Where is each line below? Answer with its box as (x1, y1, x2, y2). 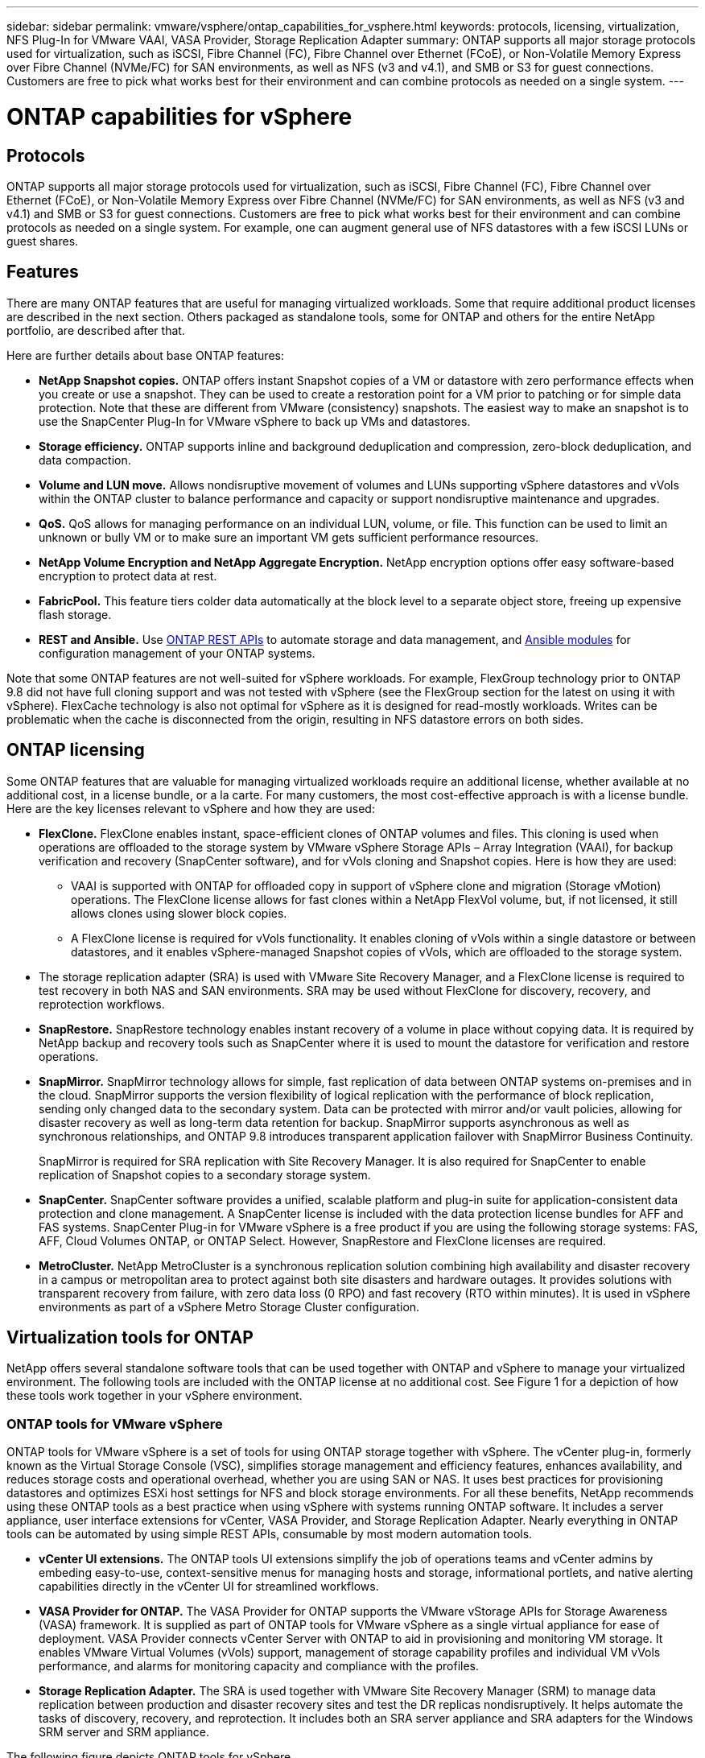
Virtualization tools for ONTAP (6, 1327, 254, 1348)
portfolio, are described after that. (6, 323, 185, 337)
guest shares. (6, 233, 79, 248)
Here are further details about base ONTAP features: (6, 348, 284, 362)
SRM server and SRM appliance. (39, 1725, 209, 1739)
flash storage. (39, 607, 112, 621)
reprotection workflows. (39, 997, 165, 1011)
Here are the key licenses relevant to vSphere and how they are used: (6, 801, 375, 815)
